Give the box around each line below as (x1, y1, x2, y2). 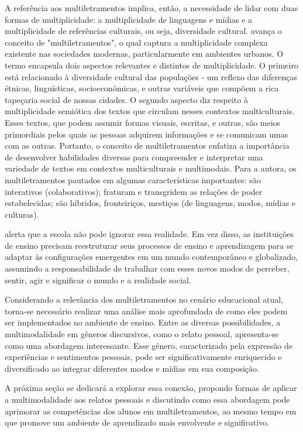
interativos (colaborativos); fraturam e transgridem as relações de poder (5, 185, 263, 197)
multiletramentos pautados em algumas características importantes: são (5, 173, 261, 186)
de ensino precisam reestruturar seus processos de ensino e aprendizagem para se (5, 239, 294, 251)
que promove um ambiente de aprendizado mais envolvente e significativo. (5, 416, 270, 428)
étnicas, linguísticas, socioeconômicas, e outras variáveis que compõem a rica (5, 82, 279, 94)
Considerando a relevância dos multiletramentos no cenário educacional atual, (5, 293, 283, 306)
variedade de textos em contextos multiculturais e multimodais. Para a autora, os (5, 162, 297, 174)
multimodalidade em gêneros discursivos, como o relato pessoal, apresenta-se (5, 328, 279, 340)
